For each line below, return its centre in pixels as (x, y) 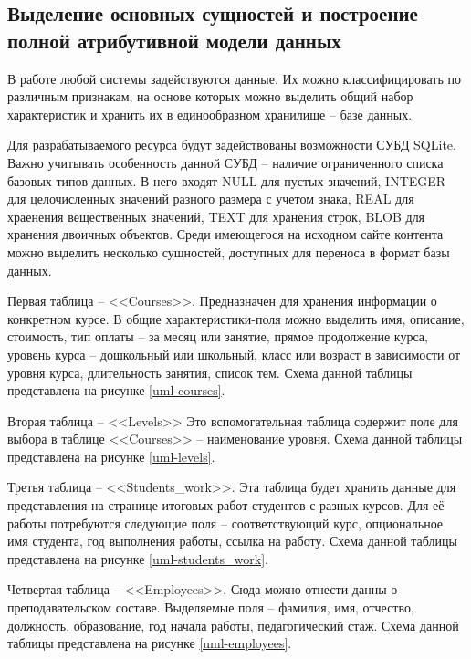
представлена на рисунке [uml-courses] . (116, 390)
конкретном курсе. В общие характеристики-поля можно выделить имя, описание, (236, 318)
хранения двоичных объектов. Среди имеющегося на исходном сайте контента (225, 234)
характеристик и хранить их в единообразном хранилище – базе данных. (210, 114)
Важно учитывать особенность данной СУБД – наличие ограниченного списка (225, 162)
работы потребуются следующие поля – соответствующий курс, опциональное (225, 523)
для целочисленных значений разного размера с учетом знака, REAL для (211, 199)
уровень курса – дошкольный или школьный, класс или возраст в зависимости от (234, 354)
